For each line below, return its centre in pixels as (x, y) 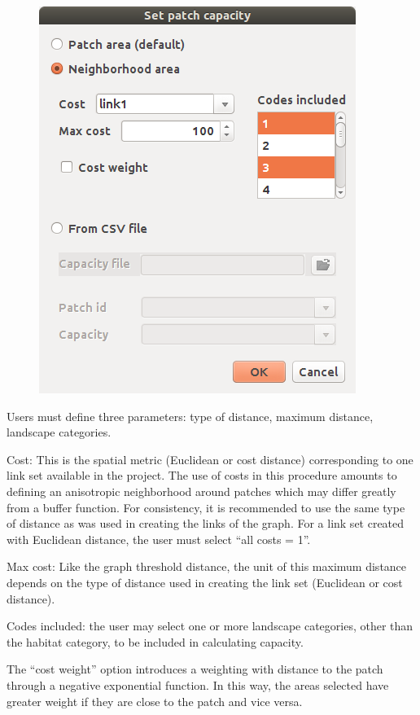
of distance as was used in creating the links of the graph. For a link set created (206, 523)
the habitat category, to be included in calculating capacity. (155, 641)
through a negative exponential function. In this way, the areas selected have (198, 684)
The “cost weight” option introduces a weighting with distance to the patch (195, 669)
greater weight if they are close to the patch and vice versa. (155, 701)
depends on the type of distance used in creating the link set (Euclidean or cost (205, 582)
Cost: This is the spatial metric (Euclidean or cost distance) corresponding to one (210, 459)
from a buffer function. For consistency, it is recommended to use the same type (206, 507)
